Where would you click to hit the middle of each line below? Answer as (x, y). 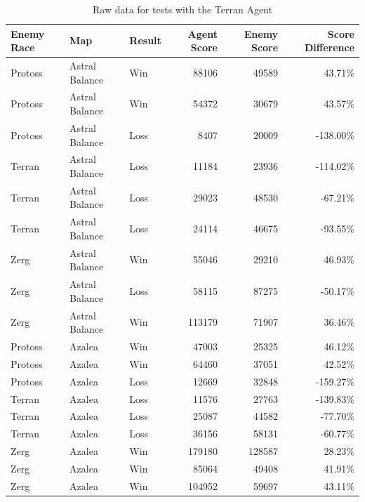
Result (145, 40)
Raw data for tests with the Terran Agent (182, 9)
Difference (329, 47)
